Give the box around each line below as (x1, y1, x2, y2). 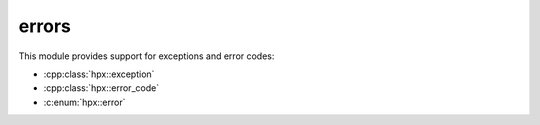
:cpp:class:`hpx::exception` (43, 68, 155, 80)
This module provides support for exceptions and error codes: (18, 50, 275, 62)
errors (18, 15, 72, 37)
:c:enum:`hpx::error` (43, 96, 126, 108)
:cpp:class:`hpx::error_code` (43, 82, 160, 94)
